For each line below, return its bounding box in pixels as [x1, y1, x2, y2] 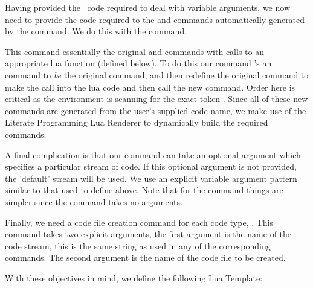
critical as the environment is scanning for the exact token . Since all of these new [5, 92, 308, 105]
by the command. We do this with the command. [5, 25, 187, 37]
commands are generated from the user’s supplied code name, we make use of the [5, 104, 306, 117]
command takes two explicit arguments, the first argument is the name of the [5, 228, 292, 240]
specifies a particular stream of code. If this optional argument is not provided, [5, 160, 297, 173]
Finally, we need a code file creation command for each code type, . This [5, 216, 274, 228]
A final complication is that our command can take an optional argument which [5, 148, 301, 161]
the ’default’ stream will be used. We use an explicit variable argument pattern [5, 171, 297, 184]
